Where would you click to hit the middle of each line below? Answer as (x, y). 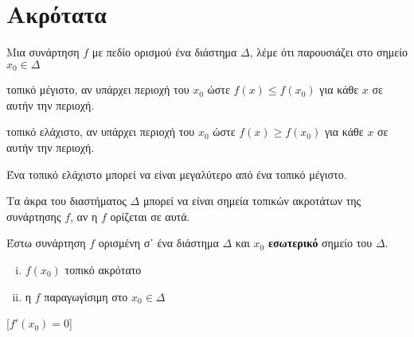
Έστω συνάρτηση (46, 243)
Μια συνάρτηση (43, 52)
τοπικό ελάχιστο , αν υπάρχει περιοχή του (101, 132)
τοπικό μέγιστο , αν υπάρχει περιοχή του (98, 89)
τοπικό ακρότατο (103, 269)
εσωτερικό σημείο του (320, 243)
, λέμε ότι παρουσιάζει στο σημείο (329, 52)
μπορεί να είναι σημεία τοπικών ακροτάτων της (252, 201)
